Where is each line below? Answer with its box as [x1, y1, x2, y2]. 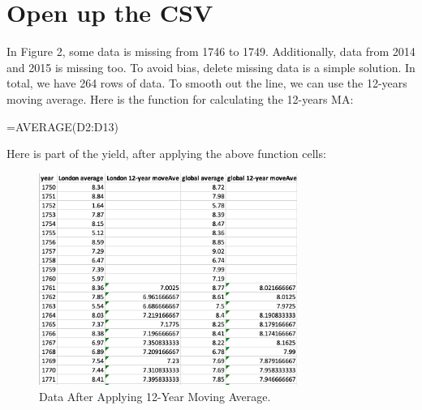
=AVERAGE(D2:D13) [6, 117, 118, 135]
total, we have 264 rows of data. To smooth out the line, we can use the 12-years [6, 75, 407, 92]
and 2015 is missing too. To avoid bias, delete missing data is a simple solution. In [6, 58, 416, 75]
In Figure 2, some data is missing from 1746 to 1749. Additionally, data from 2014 [6, 43, 416, 60]
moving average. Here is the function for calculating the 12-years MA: [6, 90, 354, 107]
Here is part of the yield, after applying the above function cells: [6, 145, 326, 162]
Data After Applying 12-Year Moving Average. [39, 388, 271, 405]
